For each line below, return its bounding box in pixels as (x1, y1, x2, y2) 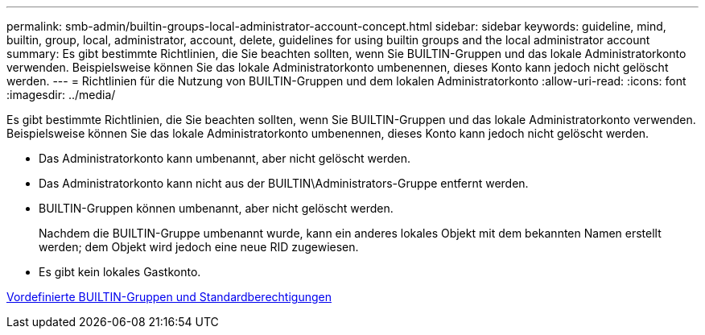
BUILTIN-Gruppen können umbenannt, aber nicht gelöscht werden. (39, 201, 394, 215)
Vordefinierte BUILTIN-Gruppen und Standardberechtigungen (6, 290, 332, 304)
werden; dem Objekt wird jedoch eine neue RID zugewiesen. (39, 240, 359, 254)
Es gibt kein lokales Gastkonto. (39, 265, 201, 279)
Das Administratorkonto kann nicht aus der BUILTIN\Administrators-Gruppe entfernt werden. (39, 176, 529, 190)
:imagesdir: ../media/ (6, 88, 116, 101)
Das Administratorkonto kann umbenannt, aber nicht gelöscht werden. (39, 151, 411, 165)
